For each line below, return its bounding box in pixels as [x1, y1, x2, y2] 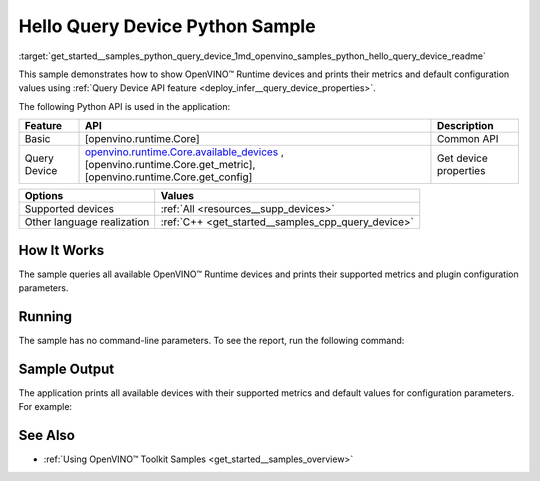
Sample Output [18, 360, 115, 377]
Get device [436, 151, 489, 165]
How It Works [18, 241, 105, 259]
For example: [18, 401, 73, 413]
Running [18, 308, 73, 325]
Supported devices [24, 202, 115, 216]
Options [24, 189, 64, 203]
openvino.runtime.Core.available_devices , [84, 145, 284, 159]
